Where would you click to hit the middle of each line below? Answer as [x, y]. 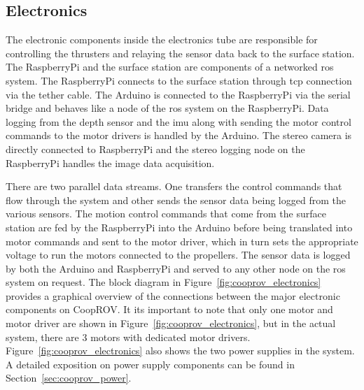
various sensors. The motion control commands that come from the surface [166, 214]
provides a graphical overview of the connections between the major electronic [173, 295]
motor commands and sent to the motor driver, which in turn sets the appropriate [182, 241]
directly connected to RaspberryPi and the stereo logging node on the [155, 149]
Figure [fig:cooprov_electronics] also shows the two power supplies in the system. [180, 351]
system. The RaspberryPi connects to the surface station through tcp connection [179, 80]
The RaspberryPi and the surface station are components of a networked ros [170, 67]
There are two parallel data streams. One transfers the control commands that [174, 186]
